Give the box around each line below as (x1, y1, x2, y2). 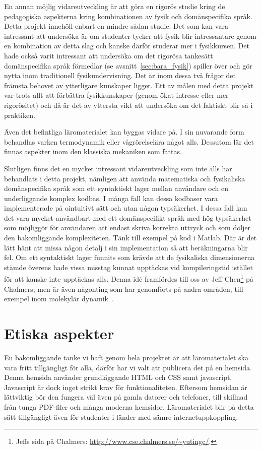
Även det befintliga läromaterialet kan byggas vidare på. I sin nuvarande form (4, 126, 244, 137)
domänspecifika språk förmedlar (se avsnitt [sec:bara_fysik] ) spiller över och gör (4, 60, 252, 71)
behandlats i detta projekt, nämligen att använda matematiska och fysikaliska (4, 173, 245, 183)
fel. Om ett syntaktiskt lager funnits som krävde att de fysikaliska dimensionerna (4, 252, 255, 263)
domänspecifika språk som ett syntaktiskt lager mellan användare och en (4, 183, 228, 194)
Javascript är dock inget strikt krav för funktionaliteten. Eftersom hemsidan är (4, 381, 247, 392)
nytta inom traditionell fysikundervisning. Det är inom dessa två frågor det (4, 70, 236, 81)
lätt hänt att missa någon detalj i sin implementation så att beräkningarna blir (4, 242, 248, 252)
